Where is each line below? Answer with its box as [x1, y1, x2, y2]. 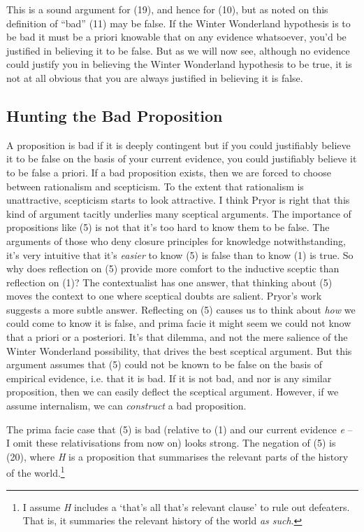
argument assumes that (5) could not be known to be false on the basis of [6, 357, 322, 372]
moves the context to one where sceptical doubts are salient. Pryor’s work [6, 288, 322, 303]
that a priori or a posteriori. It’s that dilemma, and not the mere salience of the [6, 330, 348, 344]
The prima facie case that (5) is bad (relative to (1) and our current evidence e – [6, 421, 353, 436]
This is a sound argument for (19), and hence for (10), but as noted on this [6, 2, 328, 16]
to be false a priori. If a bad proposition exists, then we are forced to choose [6, 164, 331, 179]
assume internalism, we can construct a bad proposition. [6, 398, 247, 413]
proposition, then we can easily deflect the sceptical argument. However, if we [6, 384, 339, 399]
